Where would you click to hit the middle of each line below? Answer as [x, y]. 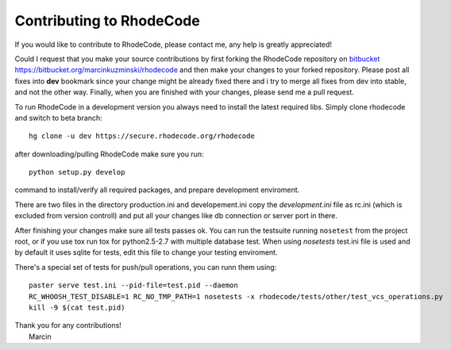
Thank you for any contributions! [68, 325]
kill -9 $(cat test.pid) [77, 307]
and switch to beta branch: [58, 117]
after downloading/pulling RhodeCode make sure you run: [109, 154]
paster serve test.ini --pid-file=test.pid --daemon [133, 285]
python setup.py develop [77, 172]
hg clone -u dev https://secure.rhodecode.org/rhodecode [142, 136]
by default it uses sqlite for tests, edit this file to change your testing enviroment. [146, 252]
